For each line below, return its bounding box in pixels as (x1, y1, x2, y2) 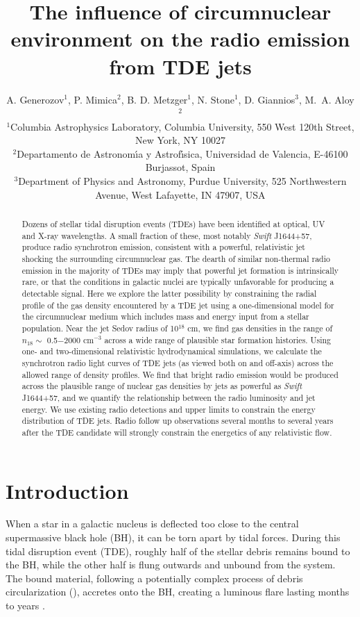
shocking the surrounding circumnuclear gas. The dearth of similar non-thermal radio (22, 253, 330, 265)
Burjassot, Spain (145, 160, 216, 174)
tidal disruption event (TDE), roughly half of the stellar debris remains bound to (6, 543, 350, 558)
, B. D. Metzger (121, 92, 188, 106)
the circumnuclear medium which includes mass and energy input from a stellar (22, 311, 309, 322)
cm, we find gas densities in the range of (187, 322, 333, 334)
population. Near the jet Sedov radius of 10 (22, 322, 179, 334)
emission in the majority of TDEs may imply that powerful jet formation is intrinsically (22, 264, 339, 276)
